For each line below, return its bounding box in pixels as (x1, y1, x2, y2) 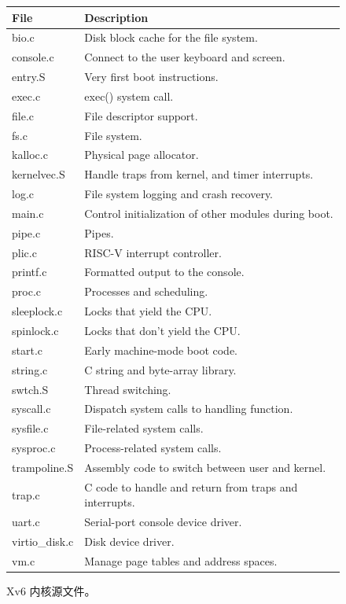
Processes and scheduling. (84, 283, 208, 300)
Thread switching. (84, 381, 171, 397)
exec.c (12, 87, 41, 104)
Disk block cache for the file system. (84, 29, 258, 46)
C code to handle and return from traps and (84, 478, 298, 495)
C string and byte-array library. (84, 361, 237, 377)
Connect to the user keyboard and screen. (84, 49, 285, 65)
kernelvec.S (12, 166, 65, 182)
